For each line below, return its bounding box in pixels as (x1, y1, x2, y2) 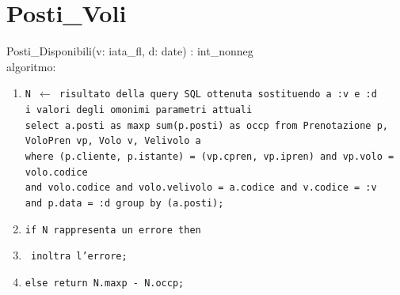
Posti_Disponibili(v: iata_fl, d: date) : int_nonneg (6, 43, 253, 59)
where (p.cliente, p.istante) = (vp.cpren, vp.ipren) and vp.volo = (25, 150, 394, 162)
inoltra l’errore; (30, 251, 128, 263)
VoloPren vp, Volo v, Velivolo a (25, 135, 201, 147)
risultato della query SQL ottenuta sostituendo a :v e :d (59, 89, 377, 100)
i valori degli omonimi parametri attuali (25, 104, 253, 115)
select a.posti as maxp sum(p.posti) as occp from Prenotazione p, (25, 119, 388, 131)
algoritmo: (6, 58, 56, 74)
